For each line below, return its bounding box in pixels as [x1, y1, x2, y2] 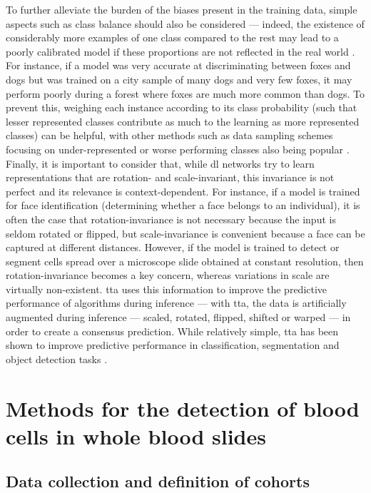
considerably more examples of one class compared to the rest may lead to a [6, 30, 339, 45]
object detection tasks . [6, 351, 108, 366]
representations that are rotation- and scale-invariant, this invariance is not [6, 170, 335, 185]
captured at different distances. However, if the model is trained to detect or [6, 240, 340, 255]
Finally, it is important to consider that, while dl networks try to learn [6, 156, 315, 171]
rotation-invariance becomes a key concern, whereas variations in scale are [6, 268, 330, 283]
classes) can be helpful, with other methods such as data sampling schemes [6, 128, 333, 143]
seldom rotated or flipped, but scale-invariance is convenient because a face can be [6, 225, 365, 240]
